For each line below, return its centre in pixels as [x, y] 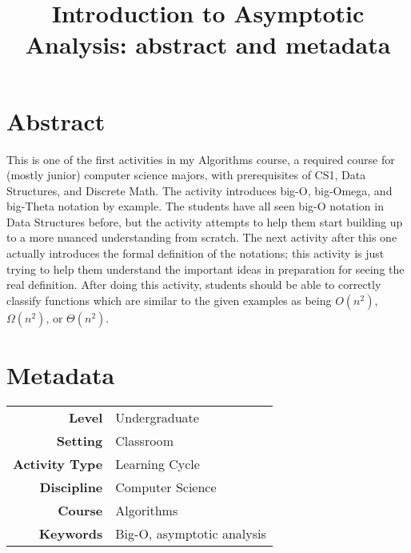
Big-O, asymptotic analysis [191, 533]
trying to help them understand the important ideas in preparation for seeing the [205, 268]
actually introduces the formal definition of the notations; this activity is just [196, 253]
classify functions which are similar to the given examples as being [169, 300]
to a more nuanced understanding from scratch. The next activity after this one [202, 237]
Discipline [71, 487]
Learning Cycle [158, 463]
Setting [80, 440]
